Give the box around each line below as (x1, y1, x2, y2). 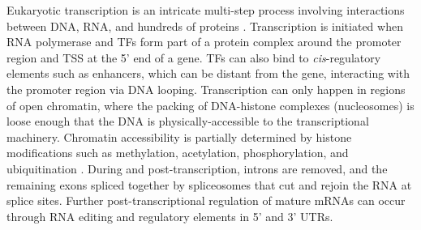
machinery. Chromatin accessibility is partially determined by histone (6, 128, 352, 145)
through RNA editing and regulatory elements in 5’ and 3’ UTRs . (6, 207, 333, 224)
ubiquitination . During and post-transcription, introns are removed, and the (6, 160, 388, 177)
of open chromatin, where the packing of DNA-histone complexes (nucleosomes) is (6, 96, 415, 113)
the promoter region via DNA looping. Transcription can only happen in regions (6, 80, 406, 97)
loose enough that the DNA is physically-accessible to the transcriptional (6, 113, 369, 130)
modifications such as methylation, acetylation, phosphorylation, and (6, 144, 349, 161)
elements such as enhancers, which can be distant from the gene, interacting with (6, 65, 410, 82)
